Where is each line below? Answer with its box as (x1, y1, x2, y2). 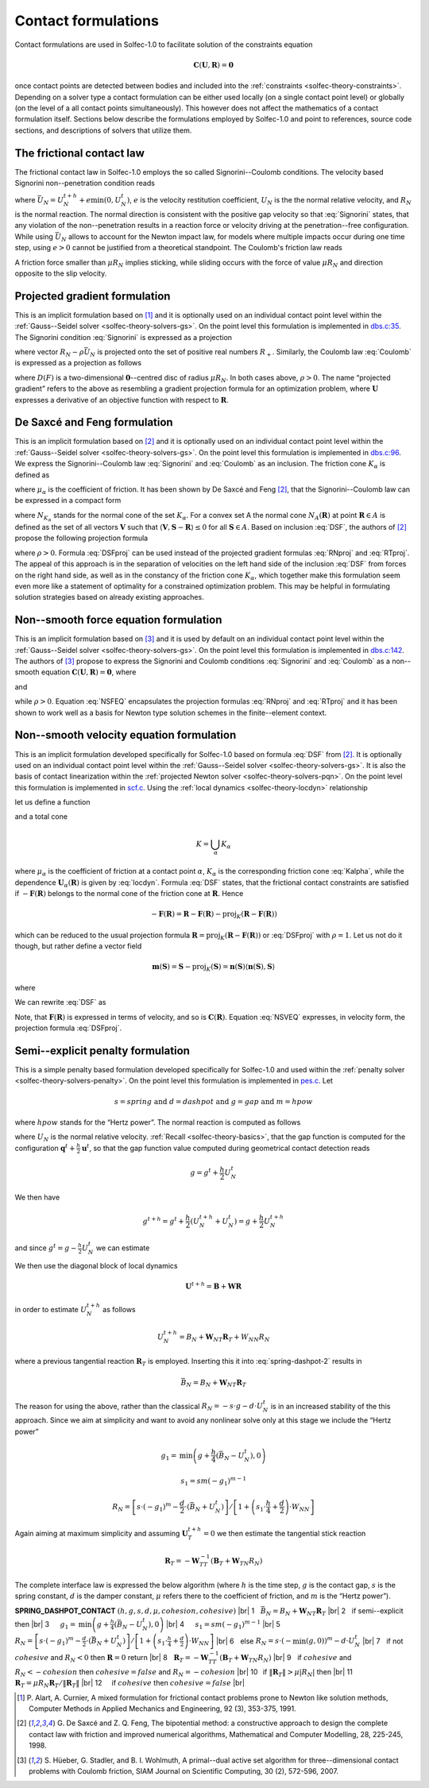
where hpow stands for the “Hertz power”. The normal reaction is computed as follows (14, 1118, 301, 1127)
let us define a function (14, 797, 91, 807)
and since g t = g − (14, 1242, 77, 1253)
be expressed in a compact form (14, 496, 122, 505)
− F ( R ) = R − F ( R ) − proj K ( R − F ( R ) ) (151, 909, 277, 921)
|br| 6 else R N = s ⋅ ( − (215, 1636, 292, 1647)
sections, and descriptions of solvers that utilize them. (14, 126, 192, 135)
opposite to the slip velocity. (14, 268, 107, 278)
